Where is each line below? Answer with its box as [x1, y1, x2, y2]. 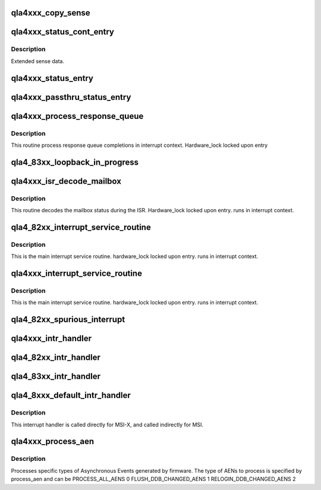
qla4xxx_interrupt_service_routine [11, 268, 143, 279]
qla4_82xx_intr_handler [11, 353, 100, 363]
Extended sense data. [11, 57, 65, 65]
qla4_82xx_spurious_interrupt [11, 315, 125, 325]
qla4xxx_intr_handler [11, 334, 92, 344]
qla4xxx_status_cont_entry [11, 27, 114, 37]
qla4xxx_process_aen [11, 436, 95, 447]
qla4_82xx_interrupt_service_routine [11, 222, 151, 232]
